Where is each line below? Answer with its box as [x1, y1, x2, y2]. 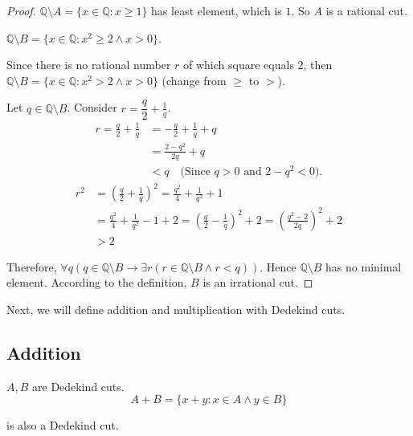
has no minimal [325, 258, 402, 275]
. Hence [260, 258, 296, 275]
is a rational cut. [325, 2, 407, 18]
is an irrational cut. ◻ [202, 274, 313, 291]
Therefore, [6, 258, 57, 275]
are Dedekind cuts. [32, 377, 125, 394]
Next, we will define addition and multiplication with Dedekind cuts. [6, 301, 346, 318]
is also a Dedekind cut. [6, 417, 119, 434]
